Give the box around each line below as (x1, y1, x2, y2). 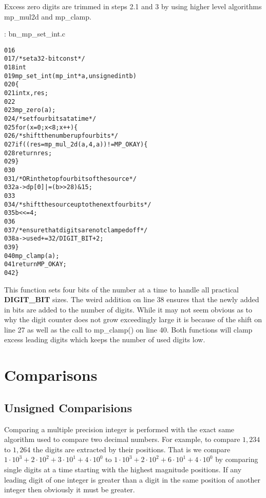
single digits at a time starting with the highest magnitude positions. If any (4, 464, 242, 475)
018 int (4, 64, 26, 71)
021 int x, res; (4, 89, 48, 97)
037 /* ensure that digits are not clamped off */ (4, 226, 148, 234)
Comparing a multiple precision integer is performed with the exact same (4, 423, 235, 434)
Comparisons (4, 364, 98, 385)
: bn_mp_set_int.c (4, 28, 66, 39)
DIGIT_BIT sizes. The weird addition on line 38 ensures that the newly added (4, 294, 259, 305)
